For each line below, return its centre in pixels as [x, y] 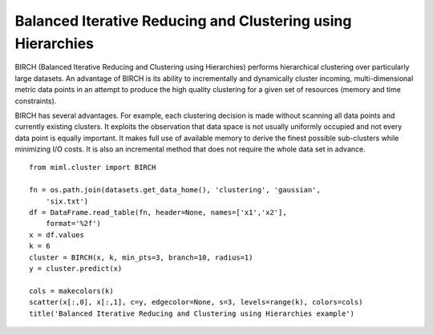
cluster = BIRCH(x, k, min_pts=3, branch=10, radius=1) [141, 257]
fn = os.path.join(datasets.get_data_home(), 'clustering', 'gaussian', [175, 190]
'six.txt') [67, 201]
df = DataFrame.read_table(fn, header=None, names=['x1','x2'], [158, 213]
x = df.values [57, 235]
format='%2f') [73, 224]
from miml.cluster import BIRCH [93, 167]
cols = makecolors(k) [71, 291]
